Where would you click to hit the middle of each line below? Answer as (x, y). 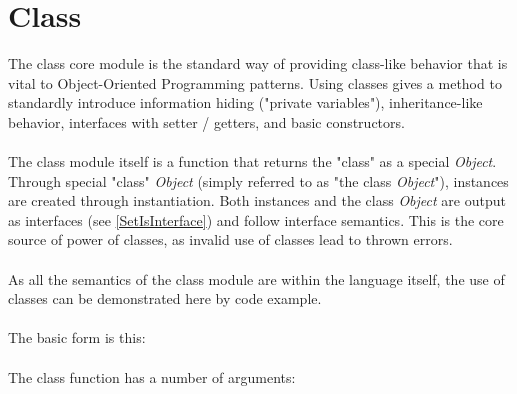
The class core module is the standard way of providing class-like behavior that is (258, 63)
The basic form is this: (77, 337)
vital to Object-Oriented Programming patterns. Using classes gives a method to (255, 82)
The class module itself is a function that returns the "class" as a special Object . (252, 161)
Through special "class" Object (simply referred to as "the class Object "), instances (258, 180)
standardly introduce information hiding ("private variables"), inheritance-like (245, 102)
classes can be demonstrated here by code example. (165, 298)
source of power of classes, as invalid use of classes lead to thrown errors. (230, 239)
